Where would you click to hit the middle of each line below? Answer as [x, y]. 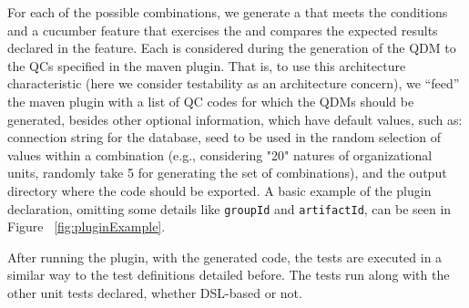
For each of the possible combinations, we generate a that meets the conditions [228, 12]
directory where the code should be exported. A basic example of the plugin [219, 190]
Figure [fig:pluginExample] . [87, 226]
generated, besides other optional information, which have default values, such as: [235, 119]
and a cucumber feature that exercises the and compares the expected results [223, 30]
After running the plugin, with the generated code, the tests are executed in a [225, 257]
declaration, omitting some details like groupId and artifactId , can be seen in [229, 208]
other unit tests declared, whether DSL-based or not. [155, 292]
